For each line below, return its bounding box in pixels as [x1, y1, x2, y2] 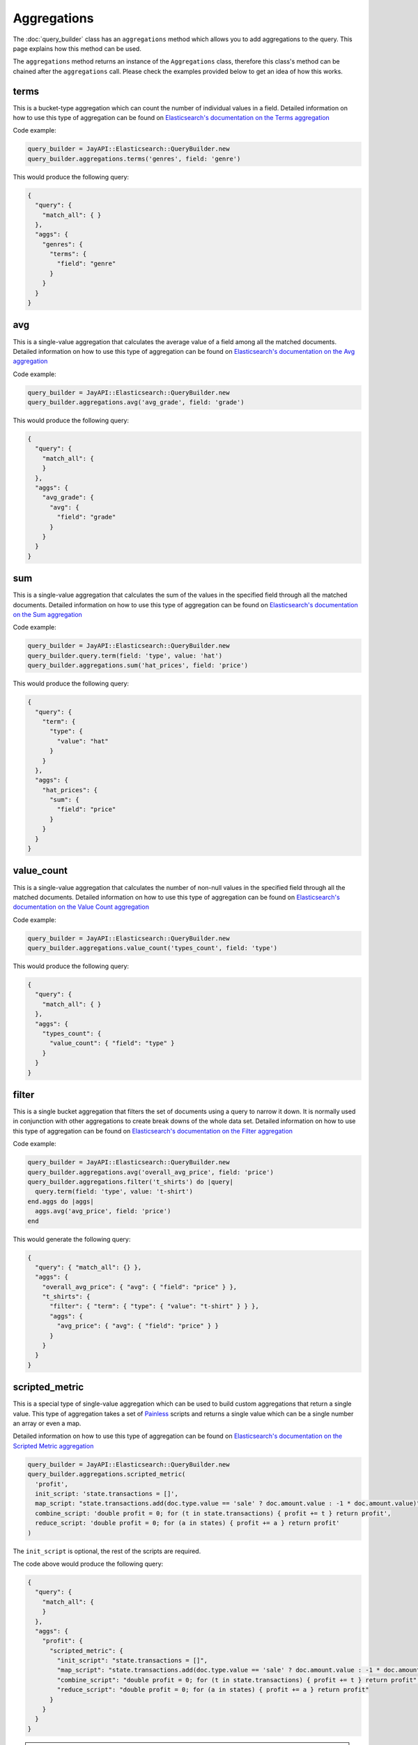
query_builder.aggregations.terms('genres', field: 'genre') [27, 154, 241, 163]
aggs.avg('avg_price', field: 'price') [35, 1208, 171, 1215]
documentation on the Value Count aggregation [13, 903, 150, 911]
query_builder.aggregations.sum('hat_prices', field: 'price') [27, 662, 249, 669]
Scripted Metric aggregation [13, 1441, 94, 1450]
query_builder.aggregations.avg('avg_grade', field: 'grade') [27, 399, 245, 406]
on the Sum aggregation [13, 611, 83, 619]
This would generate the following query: [13, 1235, 131, 1243]
